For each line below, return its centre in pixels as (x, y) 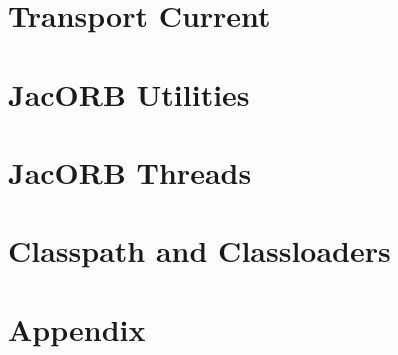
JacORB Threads (130, 171)
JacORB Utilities (129, 93)
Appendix (77, 328)
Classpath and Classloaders (199, 250)
